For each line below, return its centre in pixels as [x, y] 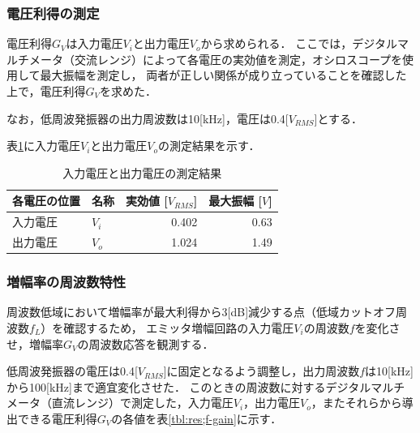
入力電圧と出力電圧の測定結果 [142, 172]
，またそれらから [356, 403]
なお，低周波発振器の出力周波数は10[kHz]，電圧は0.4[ [148, 118]
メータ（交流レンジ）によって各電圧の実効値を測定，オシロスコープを [216, 59]
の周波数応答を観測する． [146, 343]
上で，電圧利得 [46, 91]
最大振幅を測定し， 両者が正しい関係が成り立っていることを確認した [223, 75]
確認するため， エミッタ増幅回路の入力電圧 [179, 327]
